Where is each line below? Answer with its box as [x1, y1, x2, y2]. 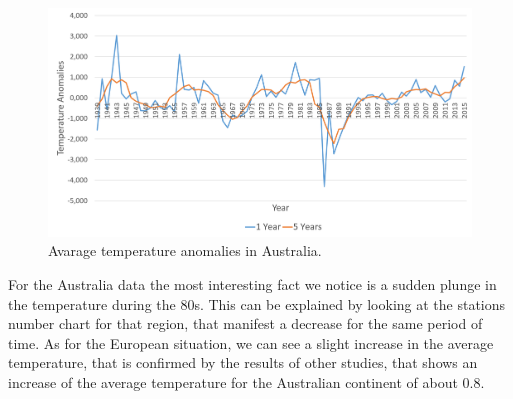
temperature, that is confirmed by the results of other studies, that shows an [8, 352, 478, 373]
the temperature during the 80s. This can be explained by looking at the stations [8, 293, 506, 314]
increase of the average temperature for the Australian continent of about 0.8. [8, 371, 485, 392]
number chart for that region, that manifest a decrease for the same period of [8, 313, 483, 334]
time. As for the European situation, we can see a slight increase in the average [8, 332, 494, 353]
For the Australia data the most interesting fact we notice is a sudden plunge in [8, 273, 497, 294]
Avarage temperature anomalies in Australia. [48, 240, 322, 261]
